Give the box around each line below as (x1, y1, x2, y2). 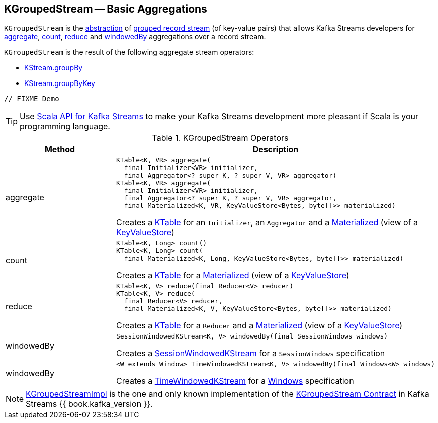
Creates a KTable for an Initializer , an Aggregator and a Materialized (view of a (116, 217, 418, 228)
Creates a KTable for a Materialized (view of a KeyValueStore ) (116, 270, 349, 281)
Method (44, 144, 75, 155)
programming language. (20, 121, 110, 132)
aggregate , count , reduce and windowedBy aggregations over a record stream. (4, 32, 266, 41)
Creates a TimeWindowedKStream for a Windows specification (116, 376, 354, 386)
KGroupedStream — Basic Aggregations (4, 3, 207, 15)
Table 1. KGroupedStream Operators (152, 133, 289, 143)
